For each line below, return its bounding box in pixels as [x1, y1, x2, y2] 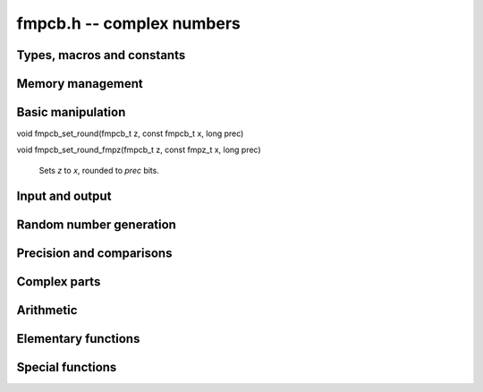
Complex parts [16, 274, 101, 289]
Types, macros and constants [16, 47, 186, 63]
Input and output [16, 188, 112, 203]
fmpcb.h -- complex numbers [16, 13, 241, 33]
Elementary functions [16, 331, 140, 346]
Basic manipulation [16, 105, 126, 120]
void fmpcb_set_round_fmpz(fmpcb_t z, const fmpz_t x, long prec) [16, 144, 261, 156]
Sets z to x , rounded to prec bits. [38, 165, 160, 175]
